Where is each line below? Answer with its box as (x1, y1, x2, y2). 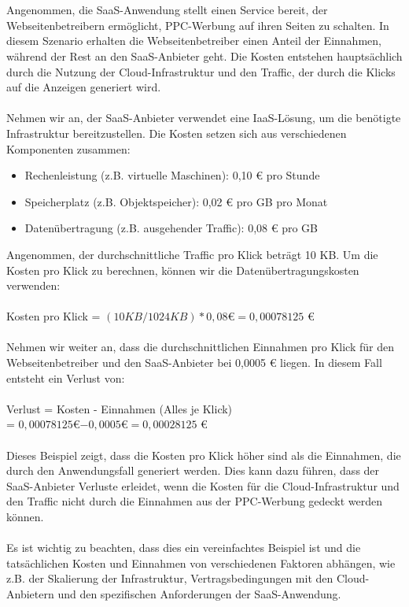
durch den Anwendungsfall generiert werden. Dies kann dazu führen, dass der (6, 462, 380, 479)
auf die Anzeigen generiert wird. (6, 79, 161, 95)
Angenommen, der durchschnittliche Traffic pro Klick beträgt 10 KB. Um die (6, 246, 378, 262)
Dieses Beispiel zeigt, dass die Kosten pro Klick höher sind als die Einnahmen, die (6, 446, 401, 463)
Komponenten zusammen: (6, 140, 131, 157)
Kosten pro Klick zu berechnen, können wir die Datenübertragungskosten (6, 261, 359, 278)
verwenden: (6, 277, 61, 294)
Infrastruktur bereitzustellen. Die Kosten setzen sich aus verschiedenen (6, 124, 347, 141)
